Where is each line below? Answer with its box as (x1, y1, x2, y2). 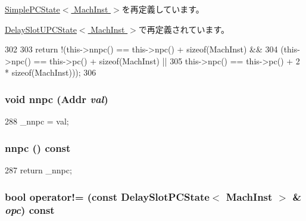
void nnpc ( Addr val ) (5, 91, 108, 106)
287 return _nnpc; (5, 164, 72, 176)
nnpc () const (5, 140, 71, 155)
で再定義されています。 (138, 23, 230, 35)
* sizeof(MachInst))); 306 (5, 66, 96, 79)
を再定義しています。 (121, 3, 204, 15)
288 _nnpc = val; (5, 115, 69, 127)
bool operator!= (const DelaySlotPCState (5, 189, 210, 204)
